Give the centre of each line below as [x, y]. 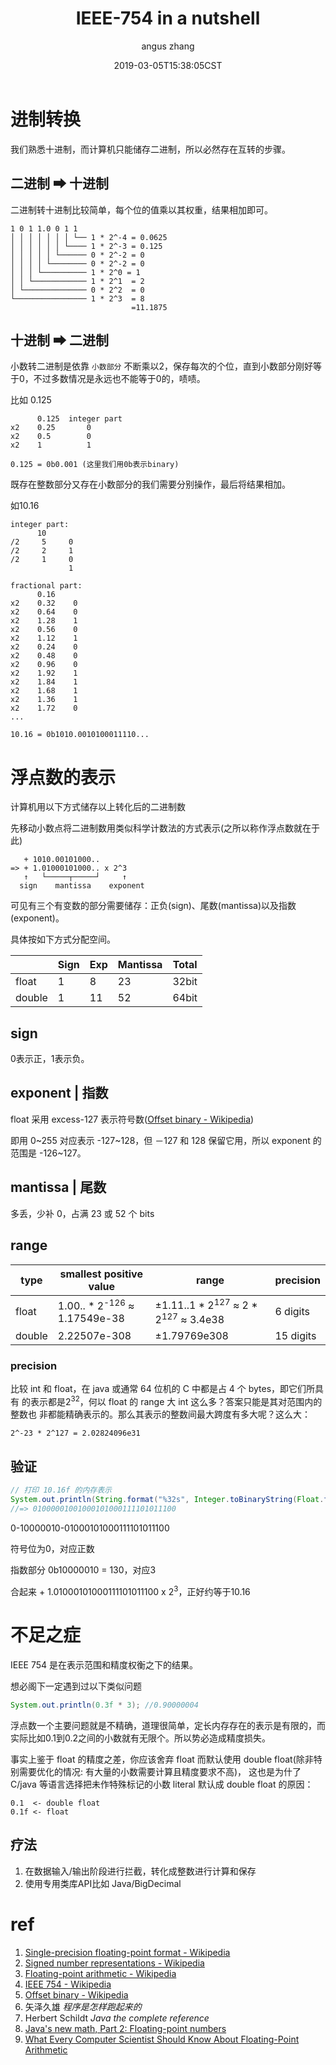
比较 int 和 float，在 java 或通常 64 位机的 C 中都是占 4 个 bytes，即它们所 [163, 1389]
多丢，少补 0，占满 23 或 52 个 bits [82, 1213]
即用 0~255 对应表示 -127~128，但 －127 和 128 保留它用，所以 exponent [160, 1140]
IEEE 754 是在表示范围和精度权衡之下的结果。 [104, 1665]
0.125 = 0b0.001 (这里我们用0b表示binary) [95, 465]
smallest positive [101, 1274]
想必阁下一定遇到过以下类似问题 [76, 1686]
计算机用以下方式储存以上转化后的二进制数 [98, 807]
